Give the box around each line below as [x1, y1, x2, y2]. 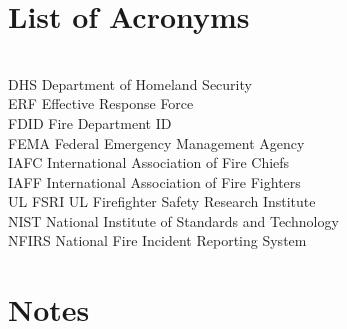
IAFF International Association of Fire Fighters [8, 171, 301, 192]
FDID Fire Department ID [8, 112, 172, 133]
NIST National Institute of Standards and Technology [8, 210, 339, 231]
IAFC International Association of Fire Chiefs [8, 152, 290, 173]
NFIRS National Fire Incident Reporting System [8, 230, 307, 251]
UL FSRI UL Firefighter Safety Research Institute [8, 191, 316, 212]
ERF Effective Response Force [8, 93, 194, 114]
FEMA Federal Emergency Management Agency [8, 132, 305, 153]
